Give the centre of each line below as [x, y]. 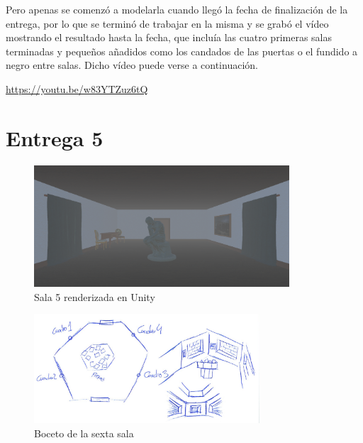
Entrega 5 [55, 137]
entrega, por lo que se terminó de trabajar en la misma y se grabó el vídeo [167, 23]
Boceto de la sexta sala [84, 433]
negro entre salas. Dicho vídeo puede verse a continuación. [132, 65]
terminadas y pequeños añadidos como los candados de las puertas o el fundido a [182, 51]
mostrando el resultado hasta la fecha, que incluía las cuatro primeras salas [169, 37]
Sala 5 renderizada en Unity [95, 296]
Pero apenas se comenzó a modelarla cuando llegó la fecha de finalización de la [177, 9]
